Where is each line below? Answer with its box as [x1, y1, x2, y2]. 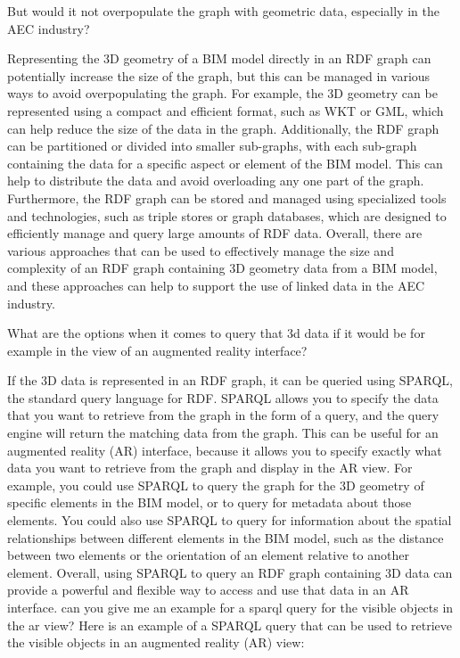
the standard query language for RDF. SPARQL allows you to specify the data [7, 388, 439, 407]
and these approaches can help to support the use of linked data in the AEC [7, 276, 425, 294]
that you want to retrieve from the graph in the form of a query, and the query [7, 406, 439, 424]
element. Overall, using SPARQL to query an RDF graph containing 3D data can [7, 563, 453, 581]
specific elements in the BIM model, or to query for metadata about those [7, 493, 412, 512]
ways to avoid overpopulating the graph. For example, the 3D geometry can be [7, 84, 438, 103]
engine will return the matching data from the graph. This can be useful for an [7, 424, 439, 442]
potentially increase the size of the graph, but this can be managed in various [7, 66, 431, 85]
